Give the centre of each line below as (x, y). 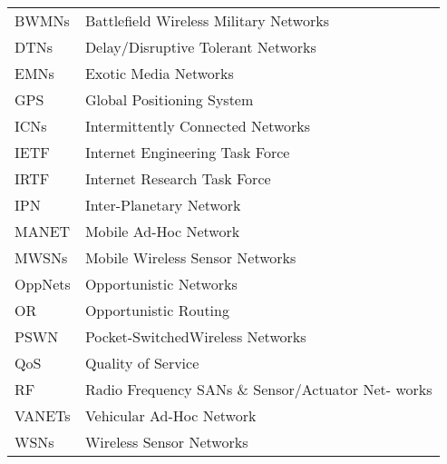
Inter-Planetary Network (163, 205)
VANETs (43, 415)
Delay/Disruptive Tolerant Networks (200, 47)
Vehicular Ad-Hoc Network (170, 415)
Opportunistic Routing (157, 310)
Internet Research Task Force (178, 178)
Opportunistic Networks (161, 284)
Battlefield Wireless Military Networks (207, 20)
